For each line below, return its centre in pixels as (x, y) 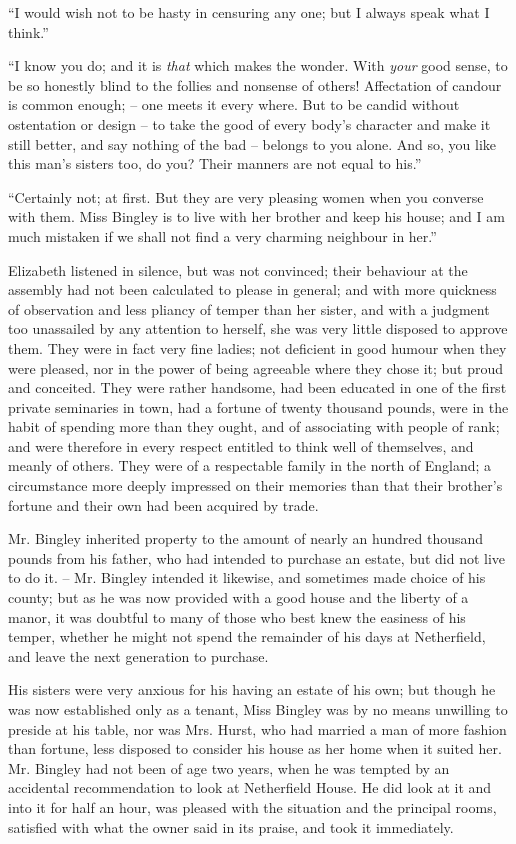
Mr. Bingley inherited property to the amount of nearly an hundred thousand (246, 538)
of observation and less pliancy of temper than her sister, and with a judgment (249, 308)
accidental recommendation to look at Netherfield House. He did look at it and (250, 787)
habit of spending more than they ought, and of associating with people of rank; (254, 426)
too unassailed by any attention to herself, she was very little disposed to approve (258, 328)
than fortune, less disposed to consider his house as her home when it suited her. (255, 748)
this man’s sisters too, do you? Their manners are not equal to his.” (215, 163)
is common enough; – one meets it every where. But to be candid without (234, 104)
